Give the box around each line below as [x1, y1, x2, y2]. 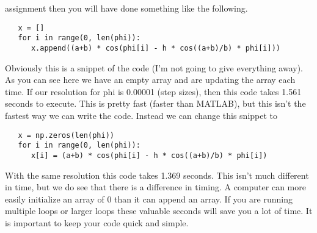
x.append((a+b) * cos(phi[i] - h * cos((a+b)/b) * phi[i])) [31, 43, 281, 52]
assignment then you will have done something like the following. [5, 2, 248, 14]
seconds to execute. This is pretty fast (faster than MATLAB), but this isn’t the [5, 97, 306, 110]
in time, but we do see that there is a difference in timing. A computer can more [5, 181, 306, 193]
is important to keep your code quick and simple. [5, 216, 189, 229]
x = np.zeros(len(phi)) [18, 131, 114, 140]
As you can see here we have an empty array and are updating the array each [5, 73, 296, 86]
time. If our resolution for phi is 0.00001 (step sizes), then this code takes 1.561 [5, 85, 302, 98]
